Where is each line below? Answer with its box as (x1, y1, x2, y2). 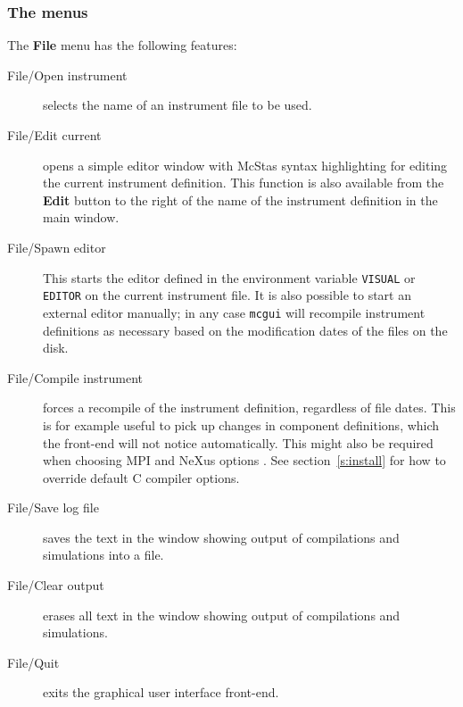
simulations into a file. (43, 545, 164, 564)
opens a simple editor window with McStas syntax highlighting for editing (43, 155, 448, 174)
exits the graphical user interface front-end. (43, 683, 279, 702)
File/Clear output (7, 576, 104, 595)
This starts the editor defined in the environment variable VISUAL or (43, 268, 416, 287)
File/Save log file (7, 498, 99, 517)
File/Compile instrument (7, 368, 143, 387)
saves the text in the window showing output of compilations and (43, 528, 400, 546)
